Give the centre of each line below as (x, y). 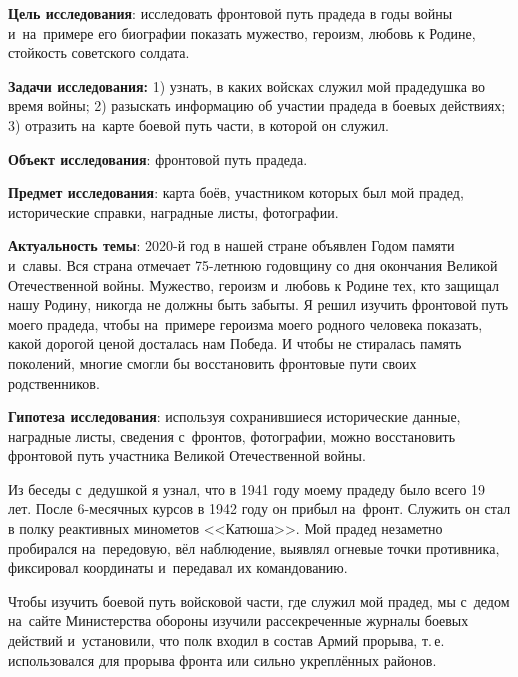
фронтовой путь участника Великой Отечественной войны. (187, 455)
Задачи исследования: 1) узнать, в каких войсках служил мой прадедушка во (247, 85)
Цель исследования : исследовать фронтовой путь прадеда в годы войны (230, 13)
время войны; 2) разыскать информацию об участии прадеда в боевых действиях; (257, 105)
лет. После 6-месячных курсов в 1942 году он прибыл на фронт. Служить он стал (259, 508)
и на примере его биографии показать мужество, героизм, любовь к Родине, (242, 32)
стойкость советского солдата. (99, 52)
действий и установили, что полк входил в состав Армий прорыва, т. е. (226, 640)
